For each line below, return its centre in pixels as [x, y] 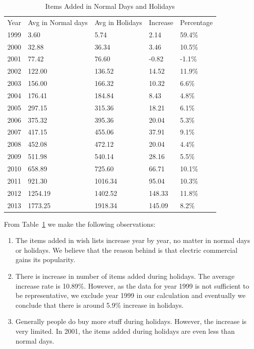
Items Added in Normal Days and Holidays [110, 6]
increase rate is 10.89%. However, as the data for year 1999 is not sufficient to [132, 285]
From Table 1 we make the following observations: [80, 224]
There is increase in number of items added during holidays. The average [125, 276]
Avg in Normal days [58, 22]
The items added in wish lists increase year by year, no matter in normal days [133, 240]
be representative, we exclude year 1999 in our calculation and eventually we [130, 295]
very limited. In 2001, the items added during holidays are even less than [125, 331]
